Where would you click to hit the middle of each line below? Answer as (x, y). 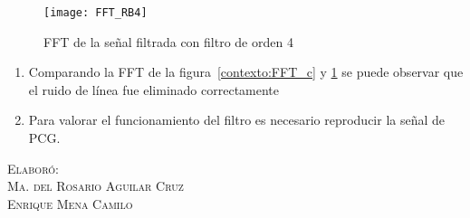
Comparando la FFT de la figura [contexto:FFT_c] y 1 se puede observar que (246, 72)
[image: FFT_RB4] (96, 13)
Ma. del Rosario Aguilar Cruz (96, 186)
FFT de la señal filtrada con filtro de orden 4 (168, 41)
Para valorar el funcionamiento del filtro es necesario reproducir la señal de (237, 120)
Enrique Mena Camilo (70, 203)
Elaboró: (33, 168)
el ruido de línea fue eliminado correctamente (154, 89)
